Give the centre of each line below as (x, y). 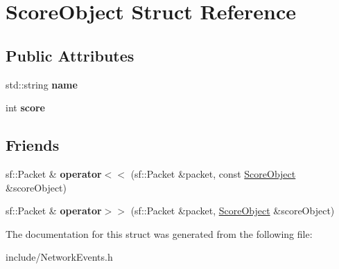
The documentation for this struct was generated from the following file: (159, 233)
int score (25, 108)
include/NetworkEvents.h (59, 257)
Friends (33, 145)
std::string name (42, 84)
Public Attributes (70, 55)
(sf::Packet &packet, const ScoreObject (213, 173)
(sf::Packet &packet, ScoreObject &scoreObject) (233, 211)
